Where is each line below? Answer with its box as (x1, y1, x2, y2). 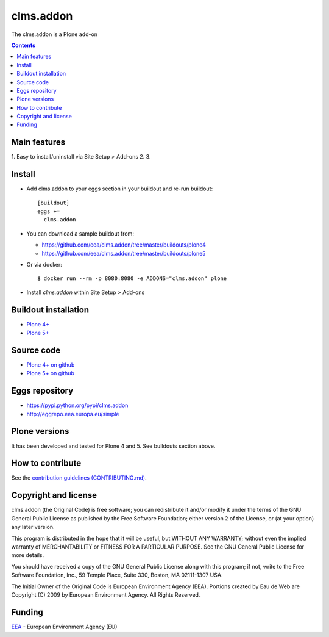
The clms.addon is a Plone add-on (11, 31, 97, 38)
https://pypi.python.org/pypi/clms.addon (26, 401, 129, 409)
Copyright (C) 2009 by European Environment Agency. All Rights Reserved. (11, 591, 200, 598)
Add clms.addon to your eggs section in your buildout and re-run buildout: (26, 185, 213, 192)
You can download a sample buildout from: (26, 229, 134, 237)
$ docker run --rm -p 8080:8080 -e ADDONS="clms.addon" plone (37, 275, 227, 282)
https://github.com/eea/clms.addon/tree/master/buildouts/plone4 (41, 241, 207, 248)
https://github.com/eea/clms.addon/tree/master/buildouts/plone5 (41, 250, 206, 257)
